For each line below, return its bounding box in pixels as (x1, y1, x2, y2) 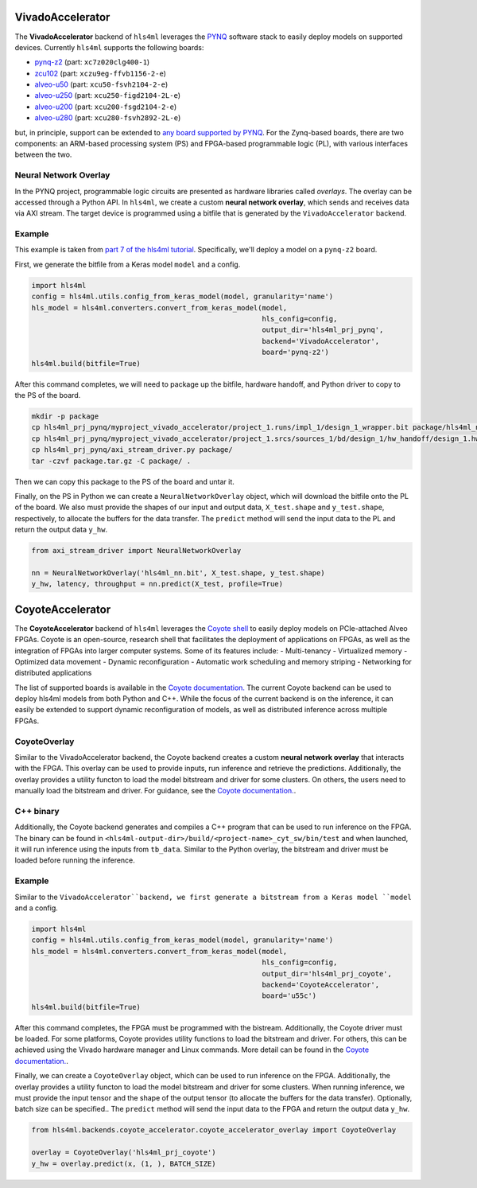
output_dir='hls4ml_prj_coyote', (262, 969, 393, 978)
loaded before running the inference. (14, 855, 135, 865)
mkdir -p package (31, 411, 99, 421)
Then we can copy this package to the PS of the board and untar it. (14, 477, 235, 486)
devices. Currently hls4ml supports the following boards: (14, 42, 204, 52)
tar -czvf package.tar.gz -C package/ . (31, 456, 191, 465)
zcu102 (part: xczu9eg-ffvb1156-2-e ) (34, 68, 167, 78)
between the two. (14, 150, 72, 159)
